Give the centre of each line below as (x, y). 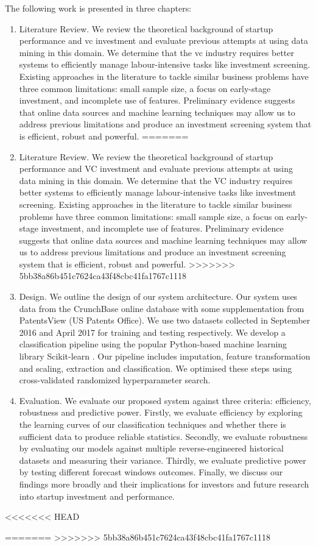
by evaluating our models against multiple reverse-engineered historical (151, 448)
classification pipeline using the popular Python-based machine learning (153, 344)
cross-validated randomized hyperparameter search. (115, 380)
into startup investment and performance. (97, 496)
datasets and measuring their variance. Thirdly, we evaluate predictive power (163, 460)
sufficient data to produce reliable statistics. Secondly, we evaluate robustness (163, 436)
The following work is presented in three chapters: (98, 8)
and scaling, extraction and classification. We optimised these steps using (156, 368)
